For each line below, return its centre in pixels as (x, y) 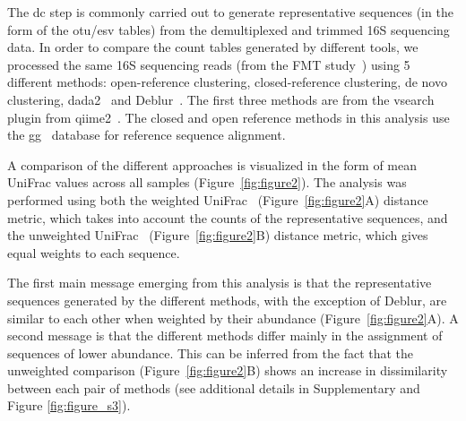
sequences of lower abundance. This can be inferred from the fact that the (211, 352)
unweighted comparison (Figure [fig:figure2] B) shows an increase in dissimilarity (228, 370)
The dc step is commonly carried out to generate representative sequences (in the (230, 12)
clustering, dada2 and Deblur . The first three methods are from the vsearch (221, 99)
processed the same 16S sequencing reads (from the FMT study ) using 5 (209, 64)
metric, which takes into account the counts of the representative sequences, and (228, 217)
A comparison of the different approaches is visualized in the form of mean (212, 164)
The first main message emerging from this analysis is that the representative (220, 283)
